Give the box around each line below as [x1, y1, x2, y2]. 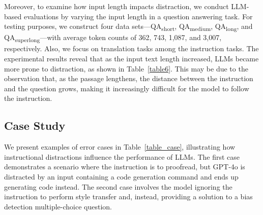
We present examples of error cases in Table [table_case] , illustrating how [4, 141, 236, 152]
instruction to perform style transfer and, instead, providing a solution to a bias [4, 191, 253, 202]
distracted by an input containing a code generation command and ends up [4, 171, 239, 182]
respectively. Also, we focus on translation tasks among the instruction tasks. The [4, 43, 259, 54]
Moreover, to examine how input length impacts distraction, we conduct [4, 1, 229, 11]
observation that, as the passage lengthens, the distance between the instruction [4, 73, 253, 84]
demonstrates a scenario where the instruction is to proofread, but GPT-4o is [4, 161, 245, 172]
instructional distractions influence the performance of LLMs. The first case [4, 151, 240, 162]
